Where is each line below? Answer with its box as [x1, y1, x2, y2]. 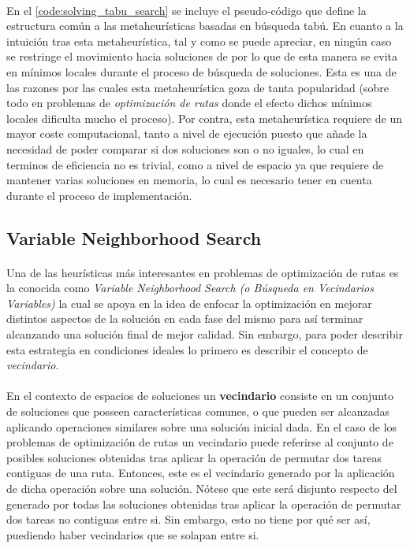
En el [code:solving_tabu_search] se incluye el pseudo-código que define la [6, 2, 367, 18]
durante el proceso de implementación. [6, 187, 192, 203]
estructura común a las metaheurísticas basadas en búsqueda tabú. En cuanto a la [6, 17, 404, 34]
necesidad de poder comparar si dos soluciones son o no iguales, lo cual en [6, 140, 364, 157]
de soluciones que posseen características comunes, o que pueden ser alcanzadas [6, 403, 390, 420]
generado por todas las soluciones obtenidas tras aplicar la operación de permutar [6, 495, 401, 512]
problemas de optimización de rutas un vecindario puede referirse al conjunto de [6, 434, 393, 450]
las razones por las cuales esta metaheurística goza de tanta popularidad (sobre [6, 79, 389, 95]
